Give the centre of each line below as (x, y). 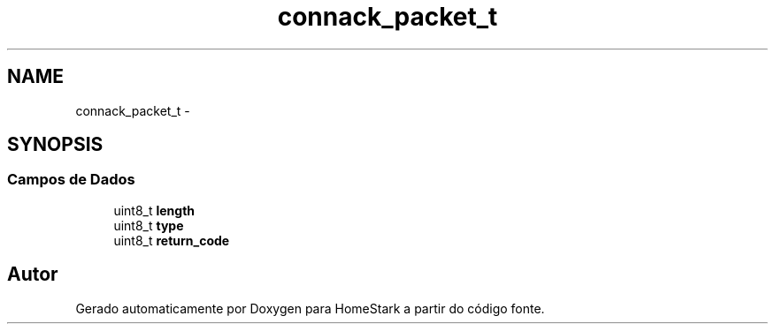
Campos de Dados (71, 180)
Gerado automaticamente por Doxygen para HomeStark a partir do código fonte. (310, 308)
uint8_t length (154, 210)
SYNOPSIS (55, 145)
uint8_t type (149, 225)
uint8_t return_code (172, 240)
